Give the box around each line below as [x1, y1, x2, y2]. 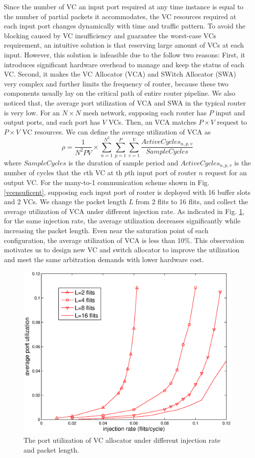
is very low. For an [4, 107, 60, 117]
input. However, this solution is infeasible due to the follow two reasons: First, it [4, 49, 246, 59]
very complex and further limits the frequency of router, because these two [4, 78, 229, 88]
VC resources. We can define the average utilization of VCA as [22, 126, 211, 136]
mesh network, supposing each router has [83, 107, 207, 117]
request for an [205, 167, 247, 178]
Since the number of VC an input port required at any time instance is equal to [4, 1, 244, 11]
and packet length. [24, 444, 79, 455]
